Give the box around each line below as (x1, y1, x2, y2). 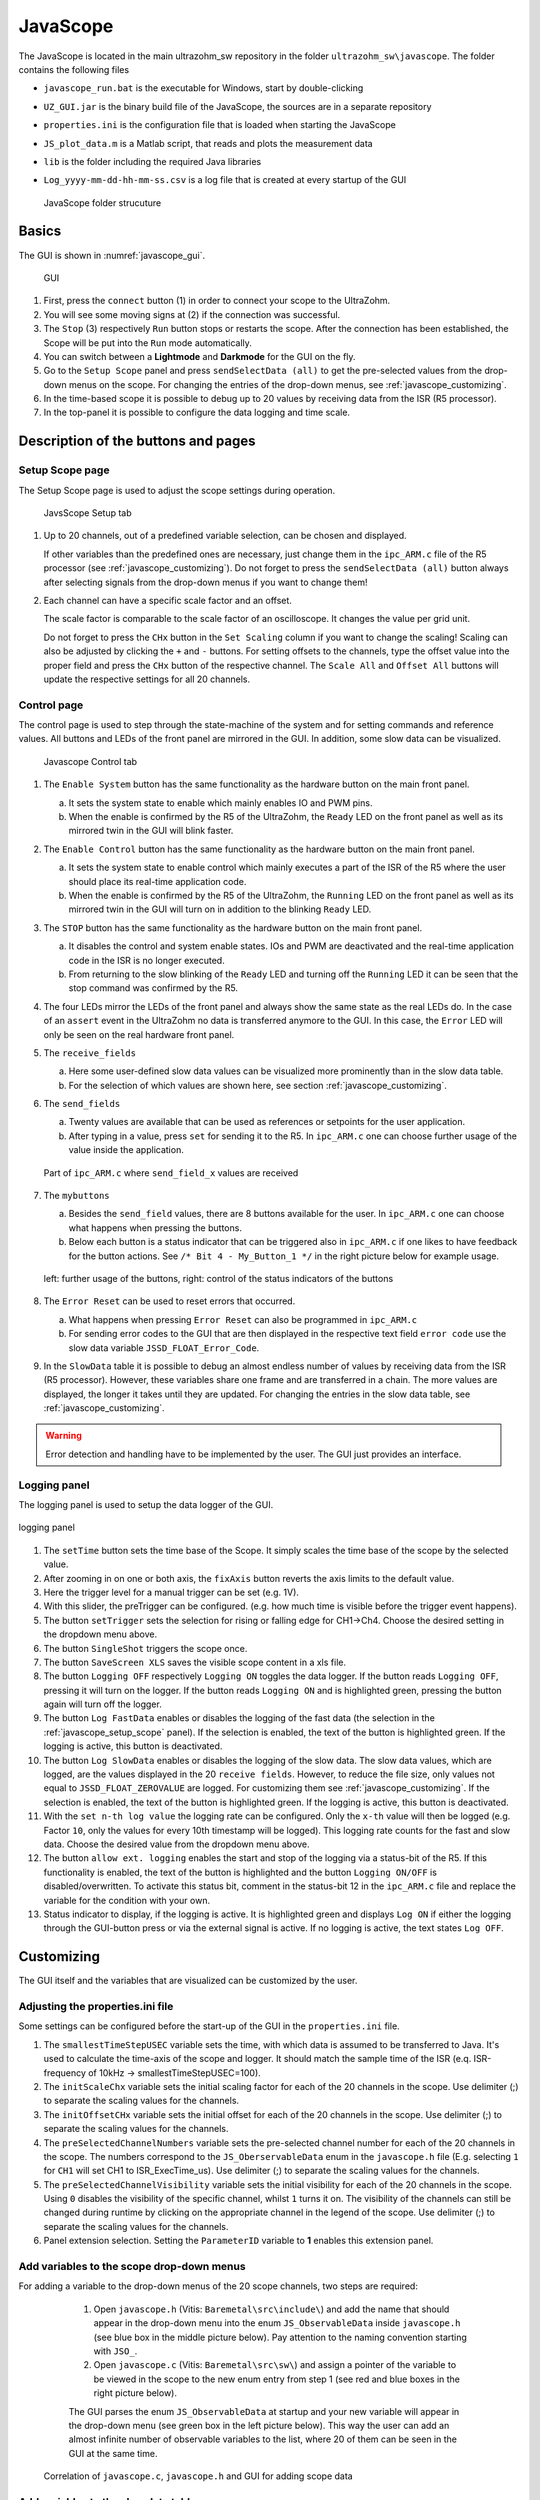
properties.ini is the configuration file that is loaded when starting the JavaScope (43, 119, 397, 131)
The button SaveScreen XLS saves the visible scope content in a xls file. (43, 1656, 347, 1668)
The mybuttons (43, 1190, 110, 1202)
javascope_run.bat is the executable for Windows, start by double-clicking (43, 82, 364, 94)
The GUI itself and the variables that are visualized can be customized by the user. (18, 1975, 358, 1987)
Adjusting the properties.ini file (18, 2000, 174, 2014)
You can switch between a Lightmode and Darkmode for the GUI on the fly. (43, 350, 356, 362)
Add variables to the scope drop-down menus (18, 2260, 246, 2274)
